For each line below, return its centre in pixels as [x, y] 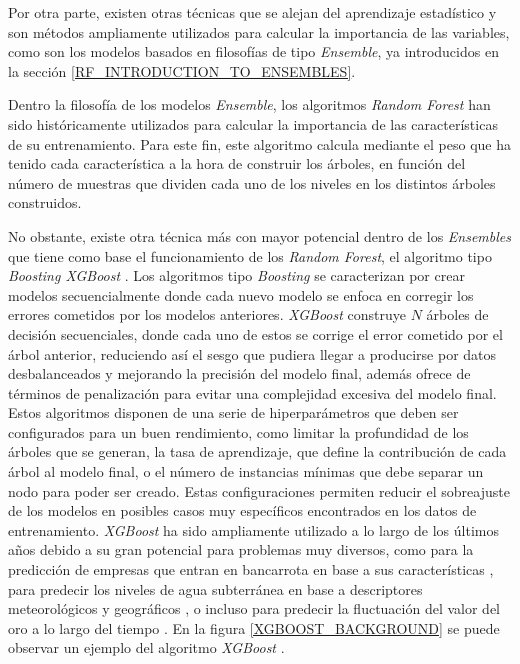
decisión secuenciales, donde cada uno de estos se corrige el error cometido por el [255, 333]
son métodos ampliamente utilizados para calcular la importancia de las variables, [259, 31]
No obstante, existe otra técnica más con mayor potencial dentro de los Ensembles [259, 235]
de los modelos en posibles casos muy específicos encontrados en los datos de [242, 510]
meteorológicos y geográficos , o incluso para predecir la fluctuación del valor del [254, 608]
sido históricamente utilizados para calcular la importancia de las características [253, 123]
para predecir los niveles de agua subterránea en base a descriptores [215, 588]
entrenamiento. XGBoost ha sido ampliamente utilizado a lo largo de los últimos [253, 529]
